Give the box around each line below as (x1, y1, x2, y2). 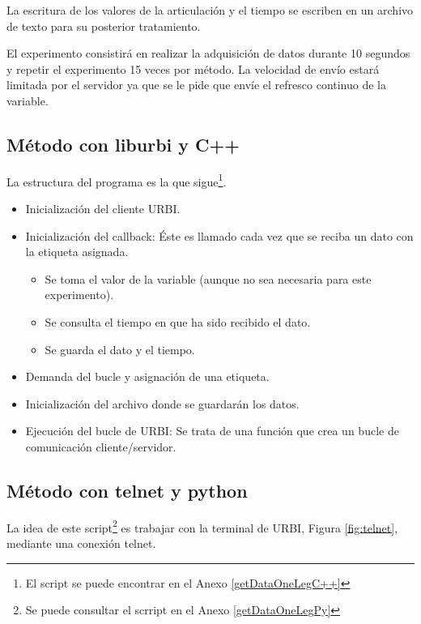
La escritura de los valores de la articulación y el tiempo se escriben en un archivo (6, 2, 414, 18)
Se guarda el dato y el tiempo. (45, 340, 195, 357)
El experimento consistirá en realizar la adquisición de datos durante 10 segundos (6, 45, 410, 62)
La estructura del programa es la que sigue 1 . (6, 170, 227, 190)
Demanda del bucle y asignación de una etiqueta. (25, 368, 270, 385)
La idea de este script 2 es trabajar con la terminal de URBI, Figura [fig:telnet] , (6, 516, 398, 536)
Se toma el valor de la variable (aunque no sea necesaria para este (45, 270, 372, 287)
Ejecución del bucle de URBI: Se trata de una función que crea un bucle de (25, 422, 399, 439)
